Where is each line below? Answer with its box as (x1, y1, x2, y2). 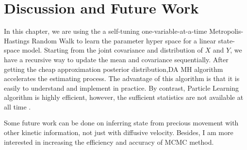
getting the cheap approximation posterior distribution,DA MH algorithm (4, 64, 223, 74)
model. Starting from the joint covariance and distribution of (22, 45, 203, 55)
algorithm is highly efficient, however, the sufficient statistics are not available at (4, 92, 244, 102)
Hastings (4, 35, 30, 45)
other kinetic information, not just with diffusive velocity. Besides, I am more (4, 127, 233, 137)
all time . (4, 101, 31, 111)
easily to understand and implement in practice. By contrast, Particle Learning (4, 82, 239, 93)
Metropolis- (209, 26, 244, 36)
